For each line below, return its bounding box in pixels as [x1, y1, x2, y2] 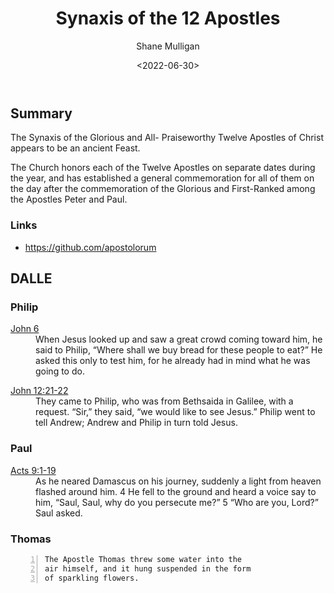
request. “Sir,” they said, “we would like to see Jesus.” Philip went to [35, 406, 316, 418]
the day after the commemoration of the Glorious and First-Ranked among [10, 183, 316, 195]
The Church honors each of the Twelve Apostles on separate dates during [10, 162, 316, 174]
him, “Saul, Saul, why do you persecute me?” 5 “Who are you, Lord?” [35, 496, 319, 508]
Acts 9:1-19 [10, 464, 57, 476]
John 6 [10, 323, 40, 335]
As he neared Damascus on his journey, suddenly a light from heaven [35, 475, 322, 487]
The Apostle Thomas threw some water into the [44, 554, 242, 564]
